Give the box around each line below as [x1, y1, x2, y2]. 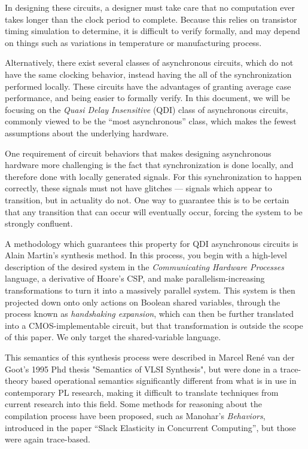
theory [5, 374, 29, 387]
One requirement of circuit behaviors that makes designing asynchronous [5, 146, 272, 159]
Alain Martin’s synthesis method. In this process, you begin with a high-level [5, 249, 287, 261]
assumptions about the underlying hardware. [5, 126, 169, 139]
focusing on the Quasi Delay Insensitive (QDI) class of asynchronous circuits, [5, 103, 288, 115]
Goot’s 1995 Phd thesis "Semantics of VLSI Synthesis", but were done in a [5, 362, 277, 375]
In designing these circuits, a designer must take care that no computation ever [5, 1, 295, 13]
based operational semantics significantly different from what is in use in [31, 374, 297, 387]
